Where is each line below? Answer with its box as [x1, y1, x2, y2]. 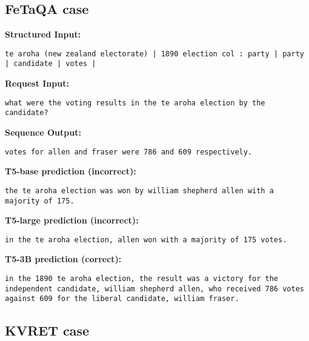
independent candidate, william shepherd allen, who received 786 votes [5, 284, 304, 293]
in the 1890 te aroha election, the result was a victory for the [5, 274, 279, 283]
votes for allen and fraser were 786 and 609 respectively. [5, 147, 253, 156]
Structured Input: [5, 28, 81, 41]
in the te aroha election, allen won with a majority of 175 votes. [5, 235, 287, 244]
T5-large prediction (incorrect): [5, 214, 139, 227]
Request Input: [5, 77, 69, 90]
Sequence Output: [5, 126, 81, 139]
